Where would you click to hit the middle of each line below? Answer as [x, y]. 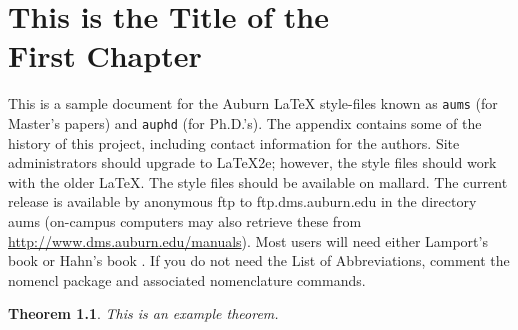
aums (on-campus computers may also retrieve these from [185, 221]
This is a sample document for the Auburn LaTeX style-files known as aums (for [253, 103]
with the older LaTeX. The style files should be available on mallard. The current [258, 181]
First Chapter [105, 55]
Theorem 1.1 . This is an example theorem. [143, 313]
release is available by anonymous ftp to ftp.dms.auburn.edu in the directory [242, 201]
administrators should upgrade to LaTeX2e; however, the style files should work [252, 162]
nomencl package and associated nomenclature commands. [187, 279]
